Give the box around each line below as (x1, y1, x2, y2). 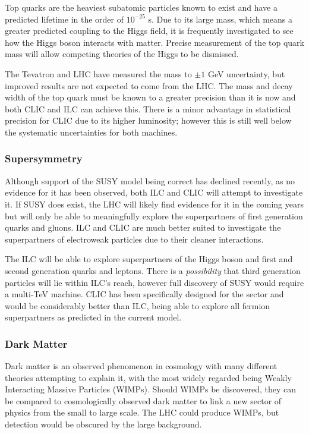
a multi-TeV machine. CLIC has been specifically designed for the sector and (5, 288, 284, 300)
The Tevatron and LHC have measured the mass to (5, 67, 192, 80)
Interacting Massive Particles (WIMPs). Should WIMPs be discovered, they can (5, 383, 296, 395)
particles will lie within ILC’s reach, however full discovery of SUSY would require (5, 276, 304, 288)
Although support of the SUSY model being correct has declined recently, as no (5, 174, 295, 187)
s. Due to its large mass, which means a (148, 12, 293, 25)
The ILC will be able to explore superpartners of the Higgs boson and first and (5, 253, 293, 265)
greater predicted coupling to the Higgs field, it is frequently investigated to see (5, 24, 294, 37)
